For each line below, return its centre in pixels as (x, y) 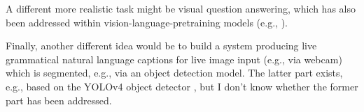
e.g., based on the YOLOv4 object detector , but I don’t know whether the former (182, 86)
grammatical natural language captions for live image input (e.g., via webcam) (174, 59)
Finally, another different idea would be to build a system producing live (161, 46)
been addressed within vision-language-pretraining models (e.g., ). (147, 22)
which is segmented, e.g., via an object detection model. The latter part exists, (174, 73)
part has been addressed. (59, 100)
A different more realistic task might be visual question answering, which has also (181, 8)
